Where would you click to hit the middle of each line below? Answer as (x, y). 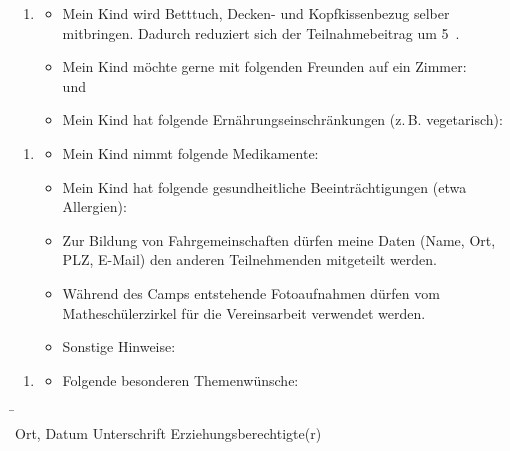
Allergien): (94, 206)
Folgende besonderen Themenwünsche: (180, 379)
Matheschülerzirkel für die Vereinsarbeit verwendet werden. (244, 312)
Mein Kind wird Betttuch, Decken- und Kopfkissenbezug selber (256, 13)
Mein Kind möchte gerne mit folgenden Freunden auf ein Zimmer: (264, 66)
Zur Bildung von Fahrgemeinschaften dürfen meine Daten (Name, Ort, (279, 239)
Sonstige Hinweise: (119, 346)
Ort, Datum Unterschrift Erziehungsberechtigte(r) (168, 432)
